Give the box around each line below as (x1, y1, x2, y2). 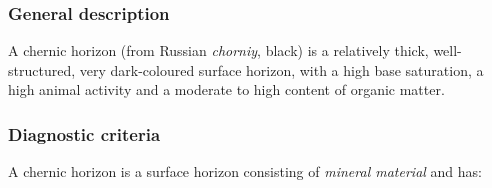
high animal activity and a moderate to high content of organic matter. (8, 79, 445, 100)
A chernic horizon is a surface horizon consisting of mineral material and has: (8, 161, 482, 182)
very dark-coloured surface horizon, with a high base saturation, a (79, 59, 484, 80)
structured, (8, 59, 76, 80)
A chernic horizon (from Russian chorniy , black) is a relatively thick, (8, 40, 429, 61)
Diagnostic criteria (8, 121, 161, 146)
